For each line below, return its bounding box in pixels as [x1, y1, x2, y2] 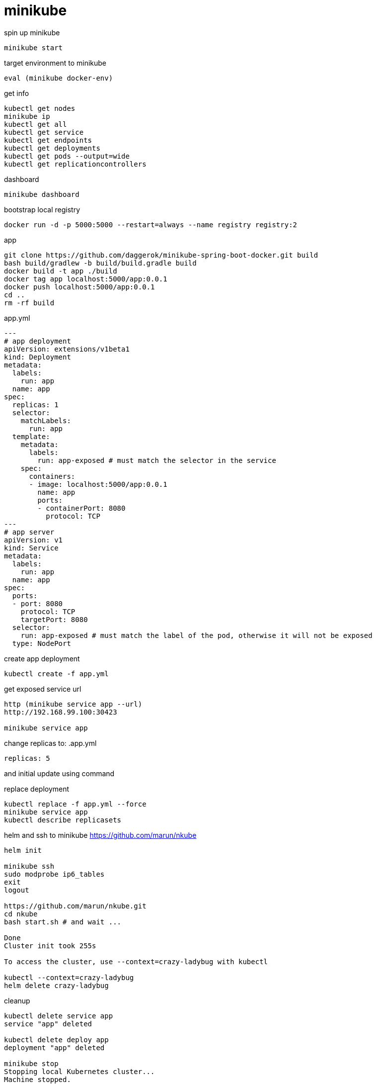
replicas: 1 [12, 400, 59, 409]
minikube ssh [4, 862, 55, 870]
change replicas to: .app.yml [4, 738, 97, 747]
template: [12, 432, 50, 441]
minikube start [4, 43, 63, 52]
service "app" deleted [4, 1019, 92, 1028]
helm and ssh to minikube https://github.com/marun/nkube [4, 830, 197, 839]
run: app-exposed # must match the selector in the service [37, 456, 276, 464]
